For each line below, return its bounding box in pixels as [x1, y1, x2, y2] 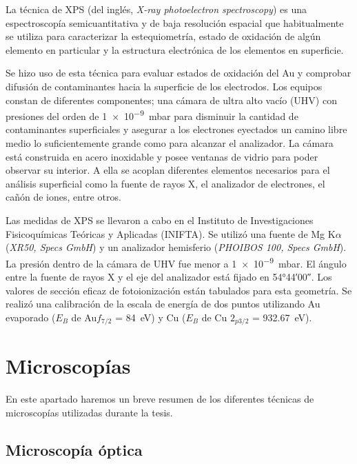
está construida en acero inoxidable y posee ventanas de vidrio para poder [6, 149, 318, 163]
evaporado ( [6, 310, 56, 324]
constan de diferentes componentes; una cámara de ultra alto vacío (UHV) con [6, 92, 337, 107]
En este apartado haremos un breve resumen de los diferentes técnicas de [6, 392, 314, 406]
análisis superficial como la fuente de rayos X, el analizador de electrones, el [6, 176, 325, 190]
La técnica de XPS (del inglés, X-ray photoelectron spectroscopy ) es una [6, 2, 307, 16]
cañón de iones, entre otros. [6, 190, 121, 204]
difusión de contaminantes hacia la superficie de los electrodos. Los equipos [6, 79, 323, 93]
